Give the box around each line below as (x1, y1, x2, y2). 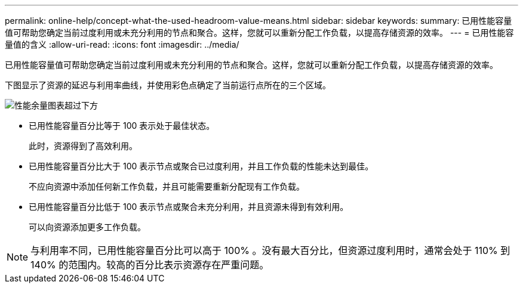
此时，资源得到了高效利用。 (29, 141, 137, 151)
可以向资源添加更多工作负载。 (29, 222, 146, 232)
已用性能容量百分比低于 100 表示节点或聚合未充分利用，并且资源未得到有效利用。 (29, 202, 349, 212)
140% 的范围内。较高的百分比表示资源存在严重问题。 (30, 259, 269, 271)
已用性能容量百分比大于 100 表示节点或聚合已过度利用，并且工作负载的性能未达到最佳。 (29, 161, 374, 171)
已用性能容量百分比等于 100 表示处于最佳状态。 (29, 120, 215, 131)
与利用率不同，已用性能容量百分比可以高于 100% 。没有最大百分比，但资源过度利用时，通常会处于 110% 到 (30, 244, 510, 256)
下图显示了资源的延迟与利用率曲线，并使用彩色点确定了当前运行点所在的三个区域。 (5, 80, 331, 90)
